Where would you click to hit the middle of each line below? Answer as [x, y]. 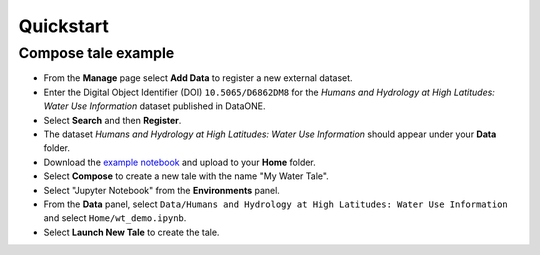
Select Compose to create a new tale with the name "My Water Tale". [186, 176]
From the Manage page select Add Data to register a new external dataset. [198, 78]
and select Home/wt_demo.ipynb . [115, 218]
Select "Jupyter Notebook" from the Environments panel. [161, 190]
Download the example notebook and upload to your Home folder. [180, 162]
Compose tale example [96, 53]
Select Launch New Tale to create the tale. [131, 232]
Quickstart [64, 26]
